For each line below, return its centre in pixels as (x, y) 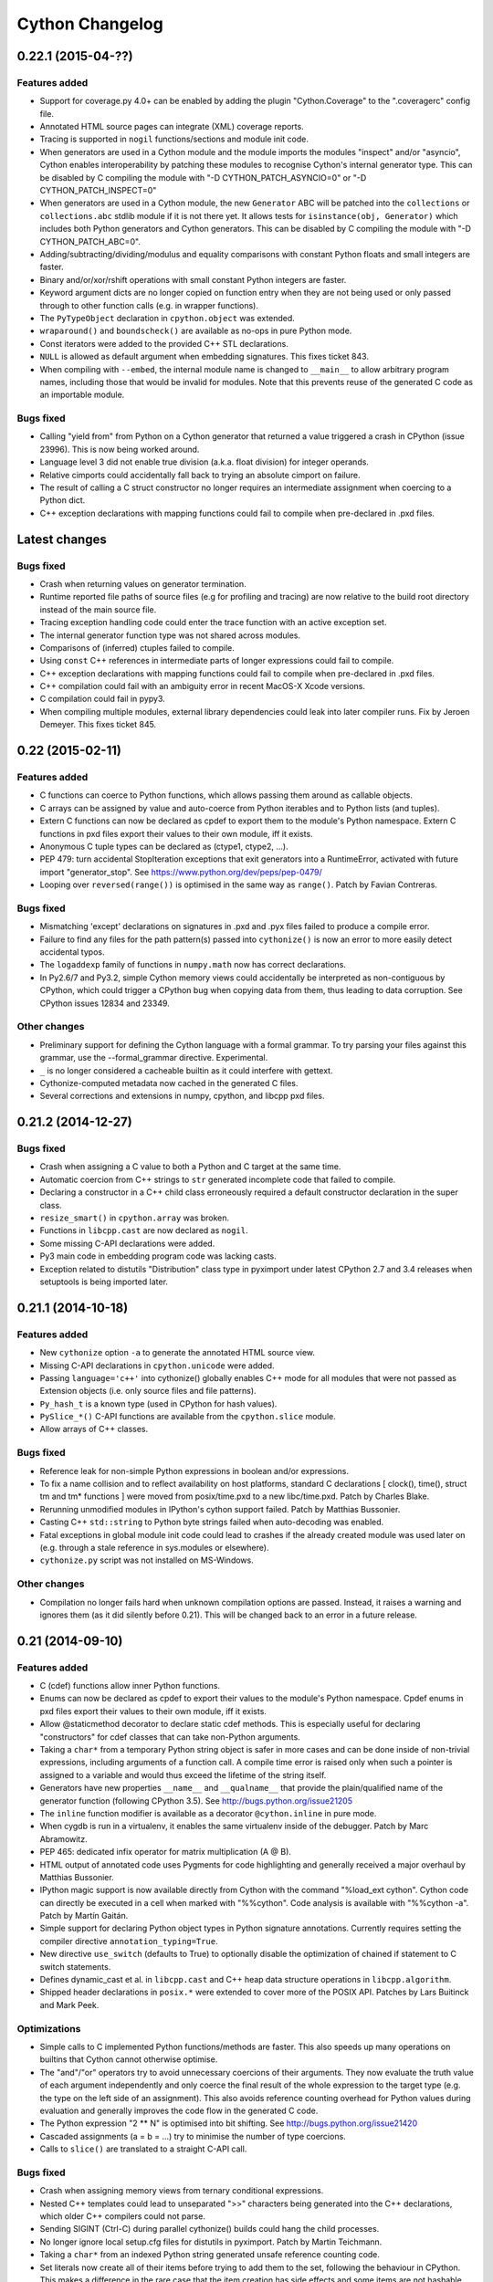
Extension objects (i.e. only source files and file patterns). (148, 1391)
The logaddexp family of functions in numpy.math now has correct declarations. (193, 965)
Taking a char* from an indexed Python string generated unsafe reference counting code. (210, 2255)
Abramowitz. (63, 1838)
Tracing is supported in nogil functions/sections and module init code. (174, 139)
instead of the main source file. (98, 609)
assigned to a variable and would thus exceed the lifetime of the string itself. (183, 1774)
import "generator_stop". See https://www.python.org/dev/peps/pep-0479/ (181, 872)
